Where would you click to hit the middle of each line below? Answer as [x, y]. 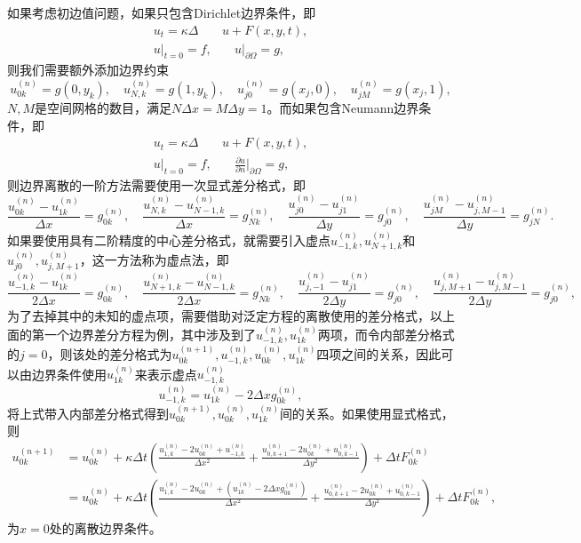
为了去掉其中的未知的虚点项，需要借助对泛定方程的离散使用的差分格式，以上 [231, 316]
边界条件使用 [69, 374]
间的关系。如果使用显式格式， [366, 413]
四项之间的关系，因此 [379, 354]
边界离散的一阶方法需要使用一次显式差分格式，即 [162, 184]
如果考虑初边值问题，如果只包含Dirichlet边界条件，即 [162, 12]
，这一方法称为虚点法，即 [154, 259]
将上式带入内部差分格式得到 [88, 413]
